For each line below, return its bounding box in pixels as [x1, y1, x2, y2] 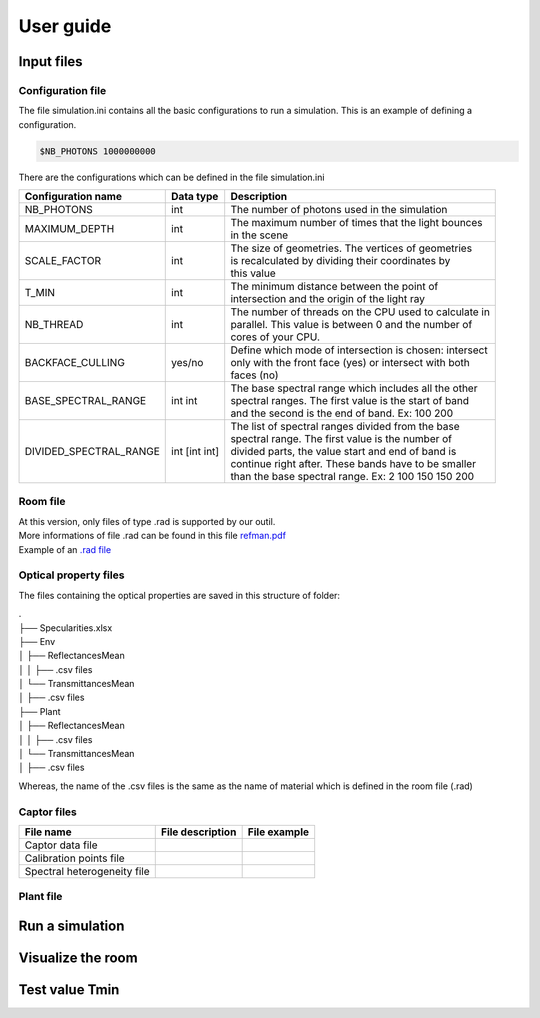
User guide [18, 15, 112, 37]
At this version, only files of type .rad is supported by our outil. [18, 515, 276, 527]
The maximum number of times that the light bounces [230, 216, 483, 230]
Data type [171, 190, 219, 204]
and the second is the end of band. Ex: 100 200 [230, 406, 454, 420]
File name [24, 825, 72, 839]
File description [160, 825, 237, 839]
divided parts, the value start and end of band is [230, 445, 457, 459]
